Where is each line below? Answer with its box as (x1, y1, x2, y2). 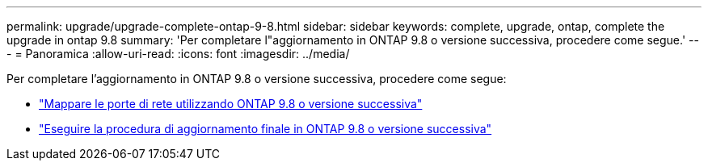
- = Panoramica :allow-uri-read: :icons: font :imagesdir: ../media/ (6, 47, 350, 61)
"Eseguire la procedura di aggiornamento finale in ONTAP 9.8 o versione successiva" (39, 122, 492, 136)
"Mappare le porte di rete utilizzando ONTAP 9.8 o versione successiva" (39, 97, 423, 111)
